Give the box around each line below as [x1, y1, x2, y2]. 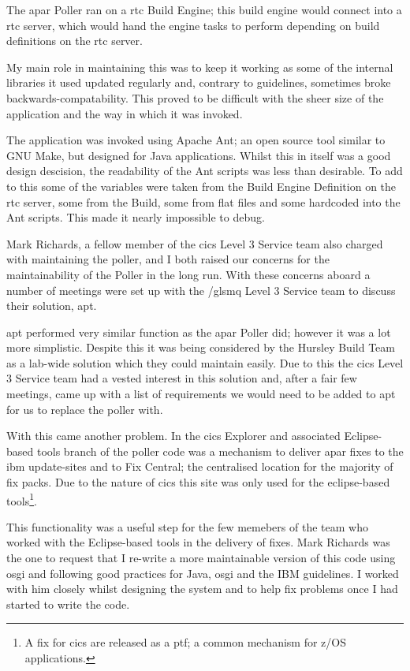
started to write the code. [6, 595, 130, 612]
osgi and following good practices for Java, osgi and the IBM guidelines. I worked [6, 565, 399, 581]
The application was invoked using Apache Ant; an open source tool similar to [6, 132, 386, 148]
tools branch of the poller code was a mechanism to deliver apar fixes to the [36, 442, 404, 459]
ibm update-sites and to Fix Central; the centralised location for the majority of [6, 458, 393, 475]
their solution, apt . [6, 297, 97, 314]
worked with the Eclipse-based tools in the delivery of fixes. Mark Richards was [6, 534, 390, 550]
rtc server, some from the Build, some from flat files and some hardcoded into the [6, 193, 401, 210]
